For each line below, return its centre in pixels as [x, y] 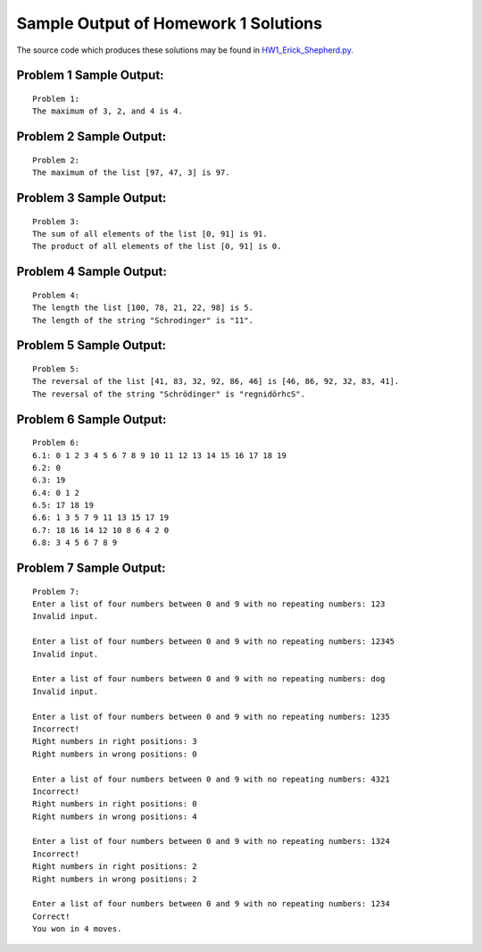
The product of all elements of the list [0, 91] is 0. [157, 246]
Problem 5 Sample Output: [91, 345]
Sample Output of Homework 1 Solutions [170, 23]
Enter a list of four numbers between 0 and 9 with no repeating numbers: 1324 [211, 841]
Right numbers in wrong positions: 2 [115, 879]
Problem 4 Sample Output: [91, 272]
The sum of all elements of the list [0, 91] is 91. [150, 234]
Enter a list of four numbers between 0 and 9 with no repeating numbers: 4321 [211, 779]
